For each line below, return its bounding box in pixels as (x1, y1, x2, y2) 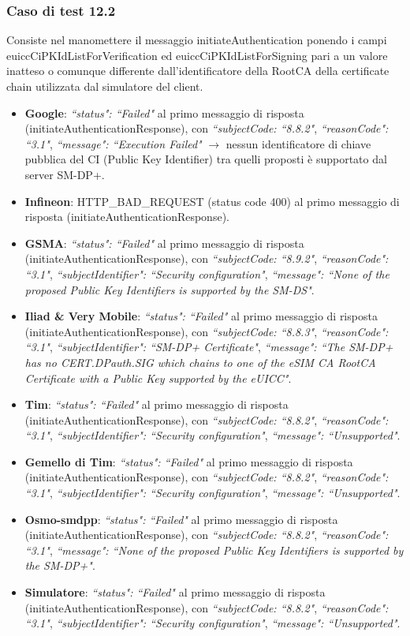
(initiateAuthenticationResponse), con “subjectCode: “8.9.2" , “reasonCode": (24, 250, 389, 267)
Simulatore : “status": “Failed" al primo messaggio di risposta (24, 584, 326, 600)
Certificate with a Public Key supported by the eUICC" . (24, 369, 292, 386)
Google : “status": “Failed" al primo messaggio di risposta (24, 104, 304, 121)
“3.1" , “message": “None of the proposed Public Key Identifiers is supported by (24, 541, 404, 558)
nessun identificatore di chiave (225, 135, 371, 152)
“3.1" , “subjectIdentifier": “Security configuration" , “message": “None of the (24, 265, 389, 282)
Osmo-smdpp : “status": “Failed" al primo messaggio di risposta (24, 511, 338, 527)
